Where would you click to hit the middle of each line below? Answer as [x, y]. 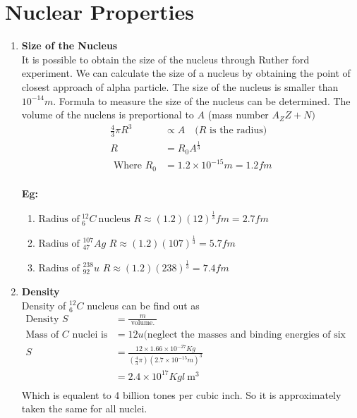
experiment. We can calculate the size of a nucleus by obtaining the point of [186, 73]
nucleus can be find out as [143, 305]
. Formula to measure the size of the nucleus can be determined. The [202, 100]
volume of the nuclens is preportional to [108, 115]
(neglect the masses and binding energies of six [244, 334]
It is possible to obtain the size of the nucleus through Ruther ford [165, 59]
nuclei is [90, 334]
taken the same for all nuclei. [84, 408]
